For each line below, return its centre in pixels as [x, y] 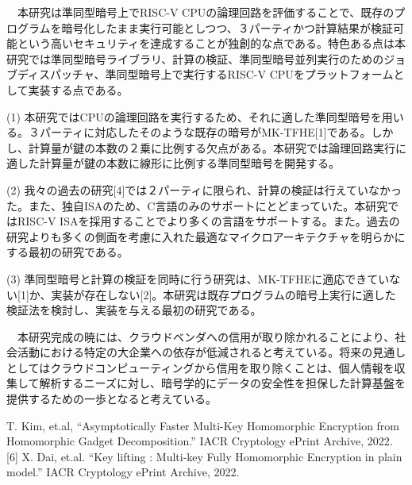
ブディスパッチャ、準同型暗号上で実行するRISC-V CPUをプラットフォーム [200, 74]
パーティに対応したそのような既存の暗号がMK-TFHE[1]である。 [205, 132]
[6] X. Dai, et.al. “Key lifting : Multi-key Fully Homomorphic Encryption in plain [204, 456]
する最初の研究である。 [67, 252]
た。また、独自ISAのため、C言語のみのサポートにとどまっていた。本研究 [197, 205]
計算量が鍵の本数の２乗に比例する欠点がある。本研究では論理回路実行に [217, 147]
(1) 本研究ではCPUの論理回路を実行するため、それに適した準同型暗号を [194, 116]
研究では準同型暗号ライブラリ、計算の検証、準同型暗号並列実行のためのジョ [206, 58]
